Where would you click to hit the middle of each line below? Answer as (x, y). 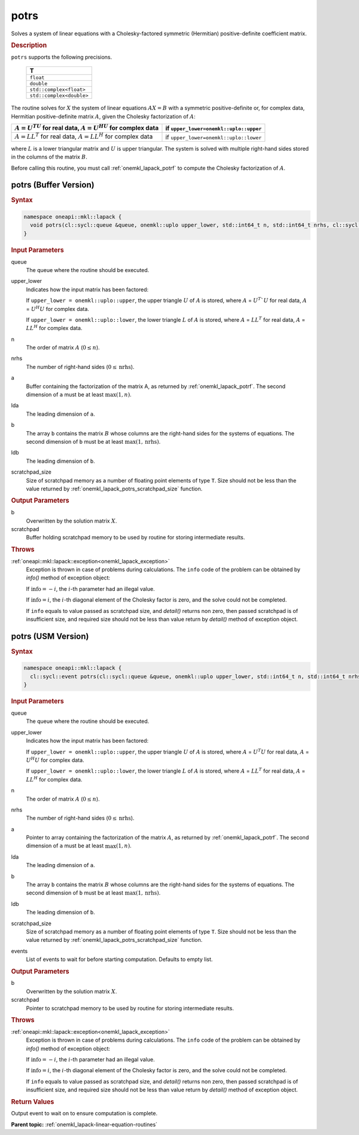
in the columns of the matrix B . (49, 157)
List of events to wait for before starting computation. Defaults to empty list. (119, 959)
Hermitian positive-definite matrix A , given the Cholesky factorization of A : (103, 116)
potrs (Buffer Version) (53, 185)
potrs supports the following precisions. (62, 57)
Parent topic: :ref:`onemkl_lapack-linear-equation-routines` (84, 1124)
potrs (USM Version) (50, 636)
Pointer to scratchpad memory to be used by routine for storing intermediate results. (130, 1008)
